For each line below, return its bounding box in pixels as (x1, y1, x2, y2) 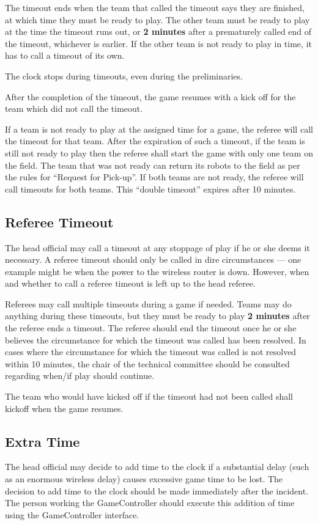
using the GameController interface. (5, 508, 139, 521)
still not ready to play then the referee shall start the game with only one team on (5, 146, 313, 159)
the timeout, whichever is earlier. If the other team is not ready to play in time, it (5, 37, 312, 50)
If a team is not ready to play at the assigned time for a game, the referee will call (5, 122, 313, 135)
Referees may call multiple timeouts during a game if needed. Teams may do (5, 297, 292, 310)
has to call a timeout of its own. (5, 49, 125, 62)
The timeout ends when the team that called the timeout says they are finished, (5, 1, 305, 13)
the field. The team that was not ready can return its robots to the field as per (5, 158, 300, 171)
